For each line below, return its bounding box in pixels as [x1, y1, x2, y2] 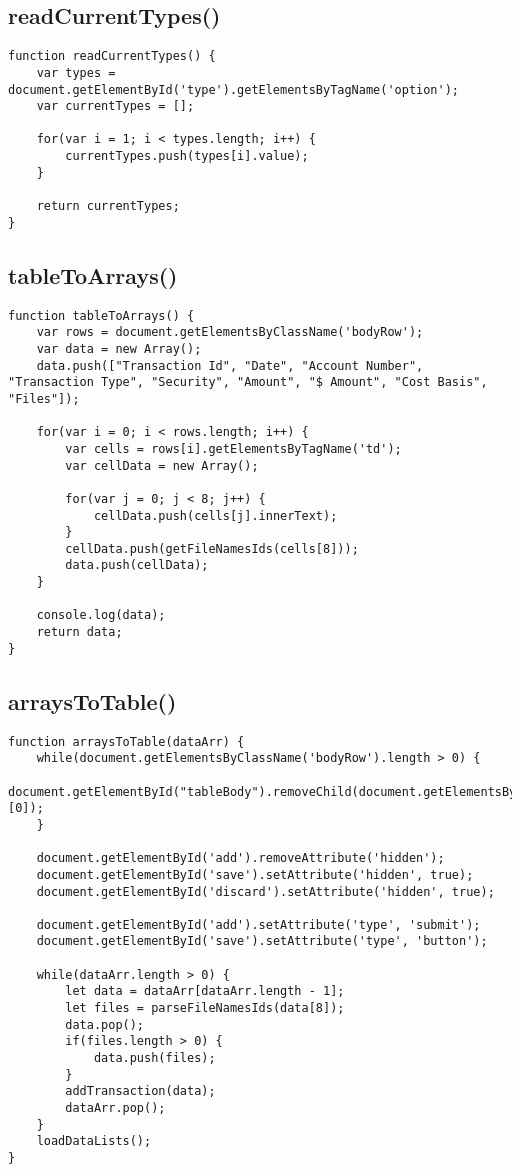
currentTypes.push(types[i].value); [65, 149, 309, 164]
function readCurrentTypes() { [8, 49, 216, 64]
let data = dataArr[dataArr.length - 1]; [65, 984, 345, 999]
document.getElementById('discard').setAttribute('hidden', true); [36, 884, 495, 899]
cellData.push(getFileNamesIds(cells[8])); [65, 541, 359, 556]
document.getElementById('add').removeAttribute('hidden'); [36, 851, 445, 866]
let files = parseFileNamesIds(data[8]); [65, 1001, 345, 1016]
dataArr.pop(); [65, 1101, 166, 1116]
